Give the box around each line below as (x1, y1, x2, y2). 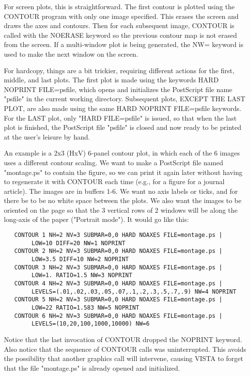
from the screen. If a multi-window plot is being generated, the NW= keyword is (4, 39, 244, 49)
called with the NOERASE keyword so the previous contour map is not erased (4, 30, 237, 40)
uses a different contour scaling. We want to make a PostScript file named (4, 157, 223, 167)
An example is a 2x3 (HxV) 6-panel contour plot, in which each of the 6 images (4, 148, 240, 158)
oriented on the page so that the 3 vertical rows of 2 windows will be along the (4, 204, 238, 215)
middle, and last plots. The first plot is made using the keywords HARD (4, 75, 219, 85)
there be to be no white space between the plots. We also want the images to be (4, 195, 242, 205)
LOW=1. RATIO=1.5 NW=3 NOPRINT (31, 272, 132, 279)
